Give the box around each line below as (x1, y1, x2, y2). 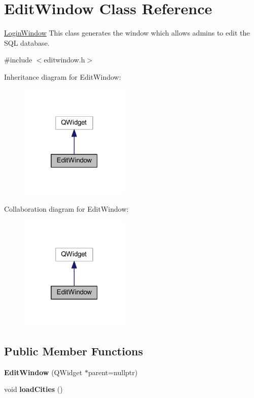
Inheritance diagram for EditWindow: (4, 71, 121, 82)
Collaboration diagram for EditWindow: (4, 203, 129, 214)
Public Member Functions (4, 343, 143, 358)
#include (4, 54, 32, 65)
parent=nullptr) (88, 367, 138, 377)
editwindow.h (44, 54, 85, 65)
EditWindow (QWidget (4, 367, 83, 377)
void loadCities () (4, 384, 63, 394)
